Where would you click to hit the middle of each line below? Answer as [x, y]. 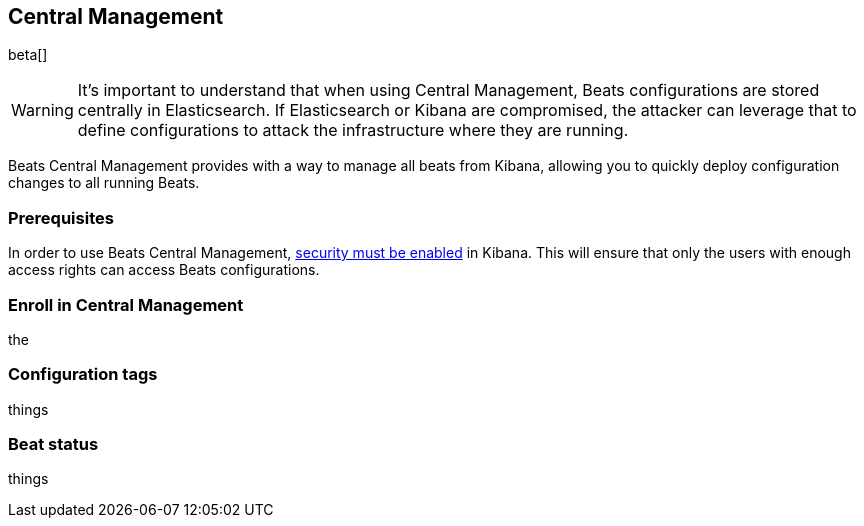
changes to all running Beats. [104, 183]
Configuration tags [83, 374]
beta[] [28, 55]
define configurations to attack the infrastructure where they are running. [353, 130]
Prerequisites [61, 217]
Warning [42, 110]
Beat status [53, 444]
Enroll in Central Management [126, 304]
